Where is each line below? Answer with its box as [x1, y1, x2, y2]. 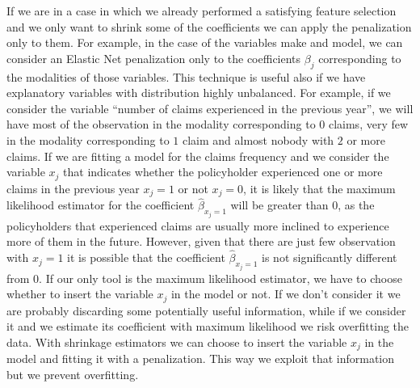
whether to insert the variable [6, 285, 153, 302]
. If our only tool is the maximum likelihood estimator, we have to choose [39, 269, 402, 286]
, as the [338, 196, 375, 213]
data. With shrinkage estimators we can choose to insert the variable [6, 333, 347, 350]
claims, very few [328, 116, 409, 133]
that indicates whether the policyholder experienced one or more [63, 163, 383, 180]
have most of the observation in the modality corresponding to [6, 116, 316, 133]
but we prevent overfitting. [6, 365, 139, 382]
